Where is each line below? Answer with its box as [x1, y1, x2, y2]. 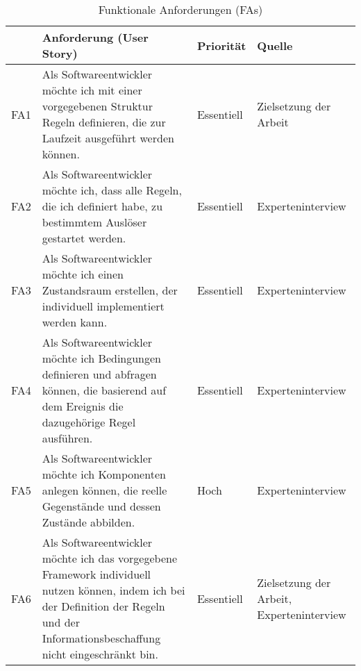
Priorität [196, 37, 246, 53]
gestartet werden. [42, 230, 126, 246]
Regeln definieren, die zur [42, 114, 166, 130]
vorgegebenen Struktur [42, 98, 153, 114]
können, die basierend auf [42, 382, 167, 398]
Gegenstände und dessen [42, 498, 161, 514]
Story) [42, 45, 78, 61]
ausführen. [42, 430, 93, 446]
